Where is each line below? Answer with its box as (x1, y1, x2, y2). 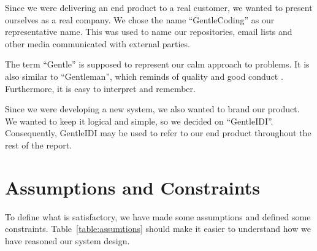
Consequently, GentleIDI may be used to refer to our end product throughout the (5, 126, 311, 139)
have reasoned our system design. (5, 234, 130, 247)
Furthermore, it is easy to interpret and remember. (5, 82, 196, 95)
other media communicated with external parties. (5, 37, 190, 50)
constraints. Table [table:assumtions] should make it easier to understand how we (5, 222, 311, 235)
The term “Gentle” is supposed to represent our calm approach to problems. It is (5, 58, 310, 71)
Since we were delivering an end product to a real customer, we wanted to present (5, 1, 313, 14)
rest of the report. (5, 138, 72, 151)
